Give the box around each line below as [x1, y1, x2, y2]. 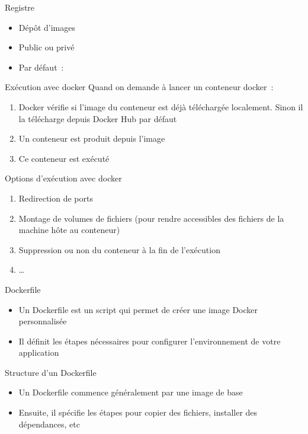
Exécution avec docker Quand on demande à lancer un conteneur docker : [5, 81, 274, 93]
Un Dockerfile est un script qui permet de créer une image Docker [18, 303, 258, 315]
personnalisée [18, 315, 67, 327]
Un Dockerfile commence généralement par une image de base [18, 386, 243, 398]
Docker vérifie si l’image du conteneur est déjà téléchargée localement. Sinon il [18, 100, 303, 113]
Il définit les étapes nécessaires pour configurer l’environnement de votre [18, 334, 281, 347]
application [18, 346, 59, 359]
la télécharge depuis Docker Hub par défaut [18, 112, 177, 125]
